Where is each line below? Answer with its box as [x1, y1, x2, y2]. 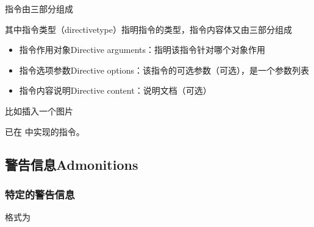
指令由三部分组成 [5, 2, 73, 15]
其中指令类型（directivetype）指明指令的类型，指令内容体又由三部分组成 [5, 23, 292, 35]
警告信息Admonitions [5, 155, 138, 173]
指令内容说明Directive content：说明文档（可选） [19, 84, 212, 97]
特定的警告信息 [5, 186, 75, 201]
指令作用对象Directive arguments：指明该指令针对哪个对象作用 [19, 43, 266, 56]
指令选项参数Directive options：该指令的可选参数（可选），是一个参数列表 [19, 63, 309, 76]
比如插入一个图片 [5, 104, 73, 117]
